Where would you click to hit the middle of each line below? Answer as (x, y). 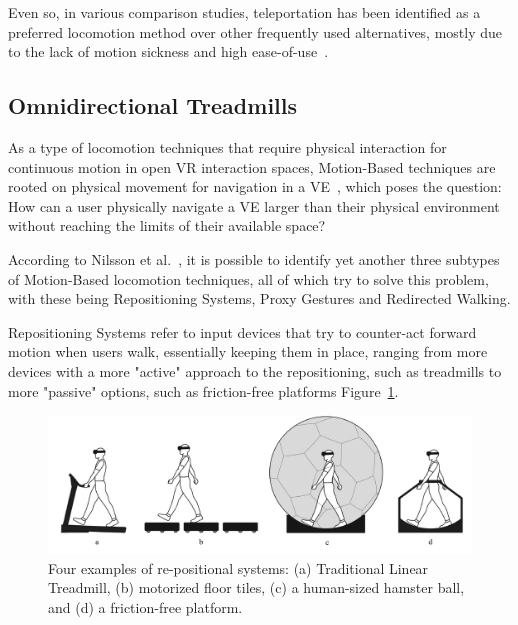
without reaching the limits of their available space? (167, 225)
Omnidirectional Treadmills (153, 105)
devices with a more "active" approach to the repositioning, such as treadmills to (255, 370)
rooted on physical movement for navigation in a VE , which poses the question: (255, 186)
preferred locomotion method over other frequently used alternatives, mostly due (255, 31)
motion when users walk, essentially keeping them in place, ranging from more (248, 351)
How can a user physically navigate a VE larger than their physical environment (254, 205)
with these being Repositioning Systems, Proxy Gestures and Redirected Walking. (259, 298)
